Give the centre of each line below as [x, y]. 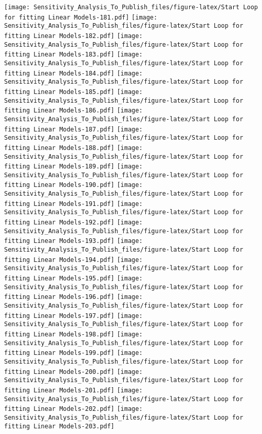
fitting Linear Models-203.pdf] [59, 426]
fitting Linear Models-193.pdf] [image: [73, 241]
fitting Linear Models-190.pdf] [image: [73, 185]
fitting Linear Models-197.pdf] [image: [73, 316]
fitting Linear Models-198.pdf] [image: [73, 334]
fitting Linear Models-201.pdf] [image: [73, 390]
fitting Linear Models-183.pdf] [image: [73, 55]
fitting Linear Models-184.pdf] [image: [73, 73]
